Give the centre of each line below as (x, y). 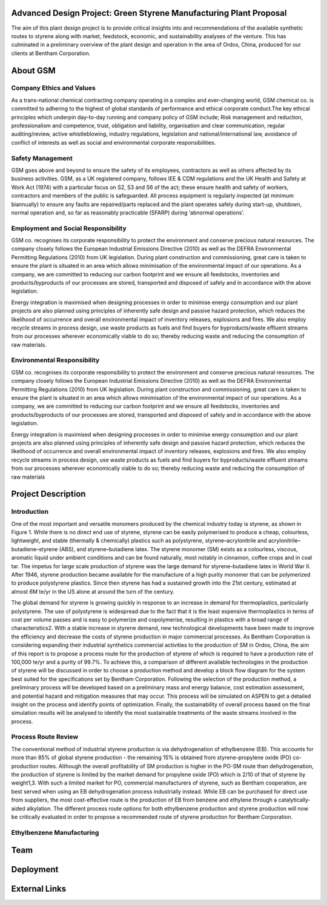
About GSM (33, 71)
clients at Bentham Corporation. (51, 53)
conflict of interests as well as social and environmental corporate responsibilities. (114, 142)
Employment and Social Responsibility (69, 228)
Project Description (48, 494)
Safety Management (42, 158)
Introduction (30, 512)
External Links (39, 889)
